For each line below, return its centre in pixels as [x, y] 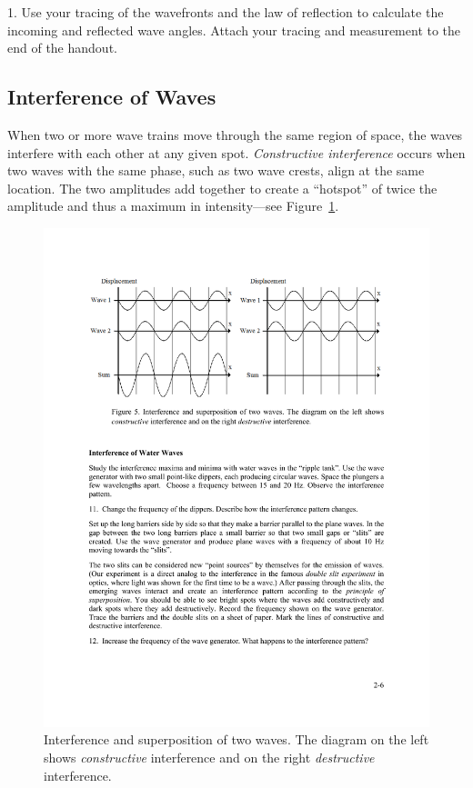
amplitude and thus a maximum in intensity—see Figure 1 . [173, 206]
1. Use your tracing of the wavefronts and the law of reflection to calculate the [226, 12]
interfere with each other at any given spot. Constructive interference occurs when [236, 152]
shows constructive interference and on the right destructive [209, 758]
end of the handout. [62, 48]
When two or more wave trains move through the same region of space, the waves [235, 134]
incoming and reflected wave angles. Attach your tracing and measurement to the [234, 30]
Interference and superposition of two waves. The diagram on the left [236, 739]
